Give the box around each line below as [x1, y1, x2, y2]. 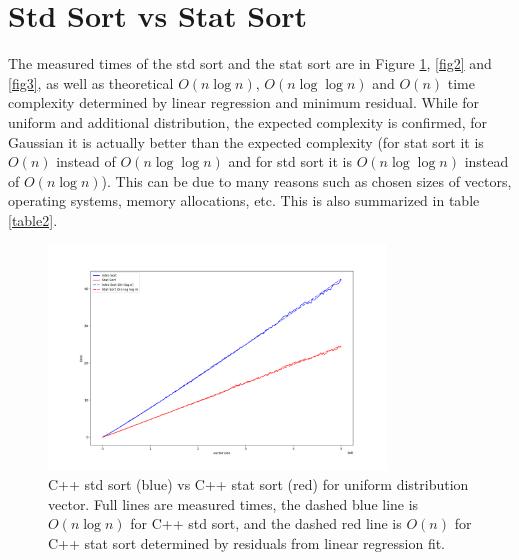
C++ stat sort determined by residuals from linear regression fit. [48, 532, 446, 553]
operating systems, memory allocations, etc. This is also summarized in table [8, 190, 480, 211]
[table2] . [8, 209, 58, 230]
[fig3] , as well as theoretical [8, 72, 174, 93]
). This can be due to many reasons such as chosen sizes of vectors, [101, 170, 512, 191]
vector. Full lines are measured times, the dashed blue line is [48, 493, 419, 514]
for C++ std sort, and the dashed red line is [130, 513, 402, 534]
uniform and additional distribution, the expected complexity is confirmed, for [8, 111, 488, 132]
